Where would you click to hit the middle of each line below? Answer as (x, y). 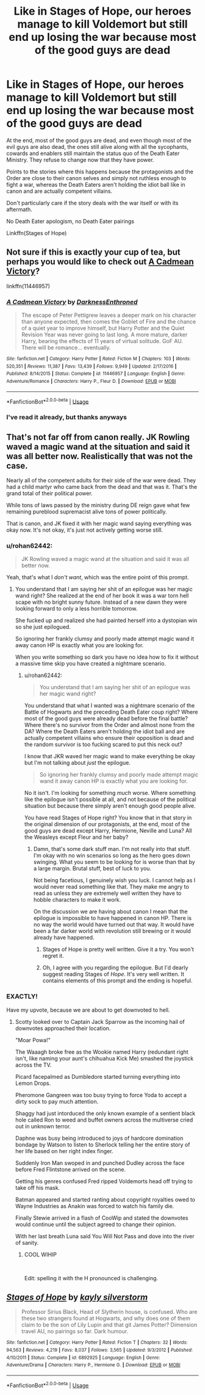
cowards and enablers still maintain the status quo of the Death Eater (93, 153)
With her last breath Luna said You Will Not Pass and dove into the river (105, 1236)
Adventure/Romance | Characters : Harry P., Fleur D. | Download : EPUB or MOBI (91, 382)
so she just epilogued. (43, 627)
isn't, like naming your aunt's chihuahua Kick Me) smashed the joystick (104, 1058)
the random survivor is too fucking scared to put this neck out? (103, 745)
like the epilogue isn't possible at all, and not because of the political (110, 799)
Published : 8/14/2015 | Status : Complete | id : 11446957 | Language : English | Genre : (96, 374)
